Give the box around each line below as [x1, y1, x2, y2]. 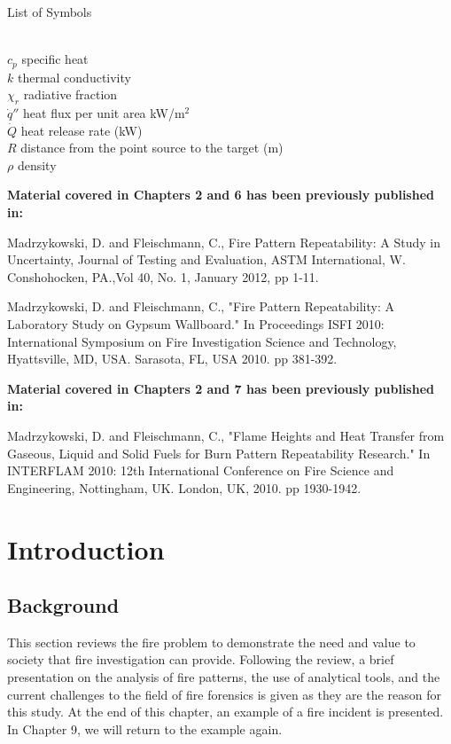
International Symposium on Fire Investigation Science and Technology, [7, 332, 397, 350]
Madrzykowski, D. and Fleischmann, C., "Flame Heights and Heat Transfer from [7, 426, 445, 444]
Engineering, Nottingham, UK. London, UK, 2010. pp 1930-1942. [7, 478, 362, 497]
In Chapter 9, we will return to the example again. [7, 719, 283, 738]
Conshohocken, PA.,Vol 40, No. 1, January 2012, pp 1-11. [7, 267, 319, 286]
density [17, 155, 57, 174]
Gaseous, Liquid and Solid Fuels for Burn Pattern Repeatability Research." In [7, 443, 431, 462]
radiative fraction [23, 85, 118, 104]
